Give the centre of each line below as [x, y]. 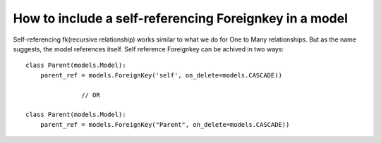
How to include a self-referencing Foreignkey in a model [181, 18]
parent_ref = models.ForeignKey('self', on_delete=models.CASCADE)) [161, 75]
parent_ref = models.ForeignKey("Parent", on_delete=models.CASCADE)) [165, 124]
